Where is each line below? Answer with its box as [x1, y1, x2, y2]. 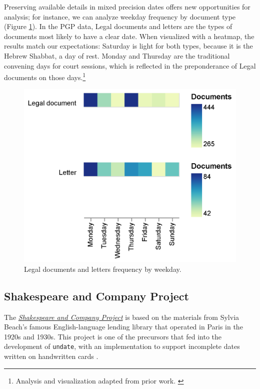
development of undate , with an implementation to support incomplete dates [4, 341, 240, 351]
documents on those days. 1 [4, 71, 86, 82]
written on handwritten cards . [4, 351, 98, 361]
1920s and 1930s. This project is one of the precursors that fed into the [4, 331, 221, 341]
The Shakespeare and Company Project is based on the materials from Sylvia [4, 311, 239, 322]
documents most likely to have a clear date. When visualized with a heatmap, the [4, 31, 254, 41]
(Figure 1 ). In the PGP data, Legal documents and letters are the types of [4, 21, 232, 32]
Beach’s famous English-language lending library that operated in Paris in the [4, 321, 243, 332]
